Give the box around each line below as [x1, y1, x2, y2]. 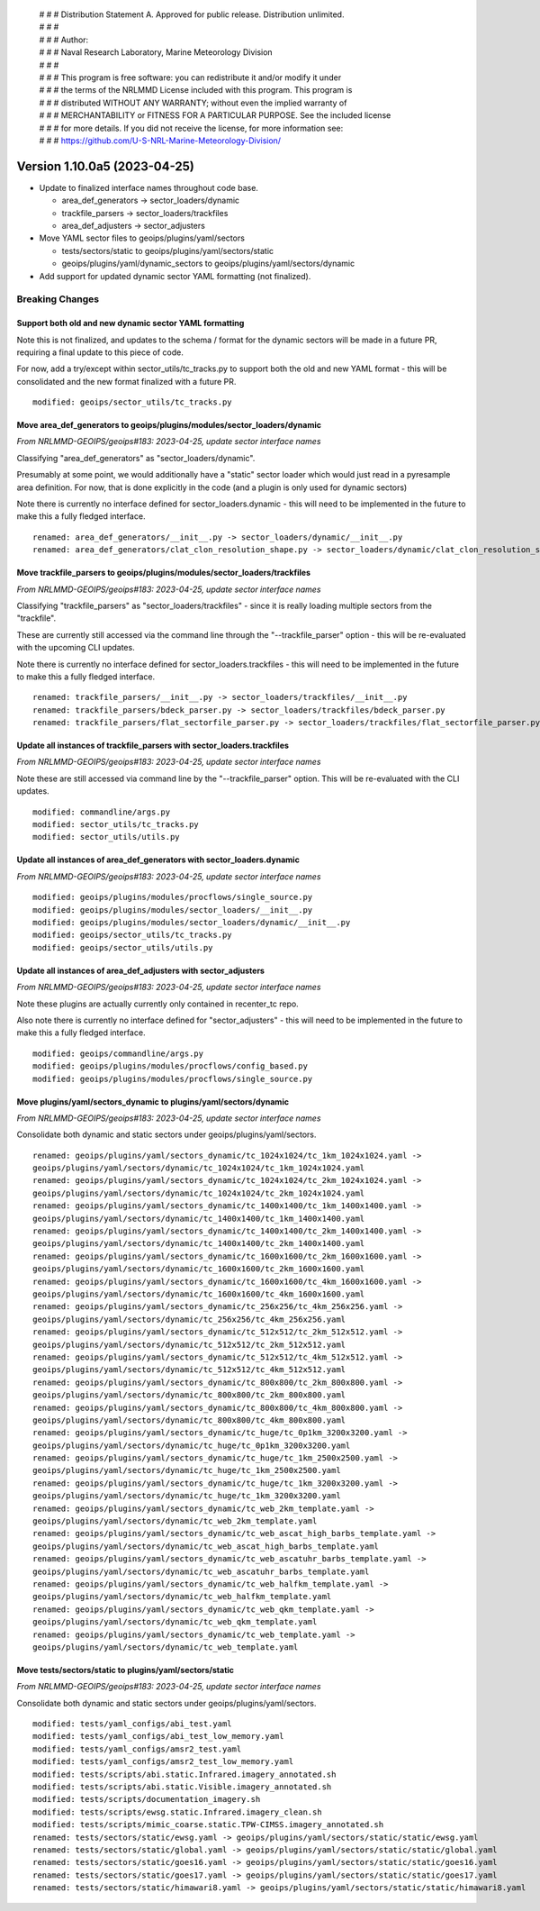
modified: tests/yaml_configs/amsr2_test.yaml [32, 1743, 242, 1754]
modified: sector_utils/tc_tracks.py [32, 820, 200, 830]
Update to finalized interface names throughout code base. [39, 182, 258, 193]
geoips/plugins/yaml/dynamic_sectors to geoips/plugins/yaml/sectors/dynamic [61, 258, 355, 269]
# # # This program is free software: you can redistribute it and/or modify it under [39, 72, 342, 83]
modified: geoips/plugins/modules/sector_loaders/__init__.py [32, 905, 313, 915]
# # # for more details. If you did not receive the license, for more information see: [39, 123, 344, 133]
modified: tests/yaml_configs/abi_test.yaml [32, 1719, 233, 1729]
